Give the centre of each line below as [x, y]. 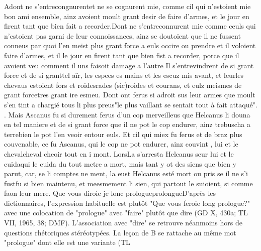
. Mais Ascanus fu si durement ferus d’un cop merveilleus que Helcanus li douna [127, 114]
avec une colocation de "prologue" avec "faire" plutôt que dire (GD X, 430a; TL [126, 213]
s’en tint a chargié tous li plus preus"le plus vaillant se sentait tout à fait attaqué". [131, 104]
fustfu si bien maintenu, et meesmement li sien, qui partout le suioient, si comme [128, 183]
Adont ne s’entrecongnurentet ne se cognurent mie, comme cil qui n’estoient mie [127, 6]
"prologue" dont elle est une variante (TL [67, 242]
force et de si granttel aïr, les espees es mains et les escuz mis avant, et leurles [124, 75]
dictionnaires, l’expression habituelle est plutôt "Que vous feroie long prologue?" [127, 203]
